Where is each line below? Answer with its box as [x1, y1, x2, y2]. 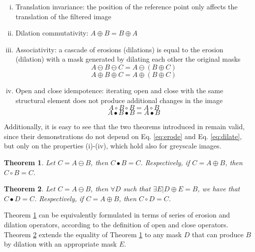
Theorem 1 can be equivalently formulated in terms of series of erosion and [4, 210, 230, 220]
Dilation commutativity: [15, 28, 89, 38]
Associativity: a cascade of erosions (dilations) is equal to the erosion [15, 44, 223, 54]
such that [123, 183, 151, 194]
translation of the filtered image [15, 11, 112, 21]
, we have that [197, 183, 240, 194]
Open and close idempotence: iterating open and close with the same [15, 85, 223, 95]
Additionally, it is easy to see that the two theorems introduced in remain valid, [4, 121, 245, 132]
